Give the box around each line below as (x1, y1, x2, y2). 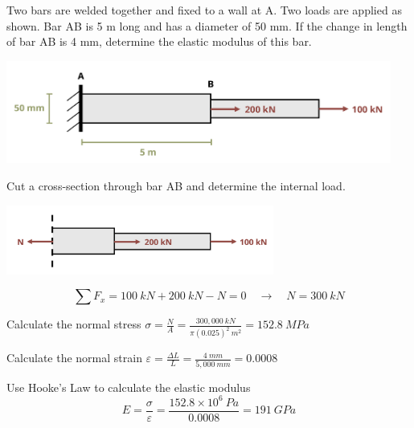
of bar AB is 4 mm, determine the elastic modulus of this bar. (6, 33, 312, 50)
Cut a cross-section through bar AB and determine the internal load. (6, 177, 346, 194)
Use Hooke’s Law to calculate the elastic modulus (6, 378, 251, 395)
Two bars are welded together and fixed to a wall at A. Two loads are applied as (6, 2, 402, 18)
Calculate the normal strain (6, 349, 142, 366)
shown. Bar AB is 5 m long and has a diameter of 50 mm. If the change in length (6, 17, 408, 34)
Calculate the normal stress (6, 316, 141, 332)
